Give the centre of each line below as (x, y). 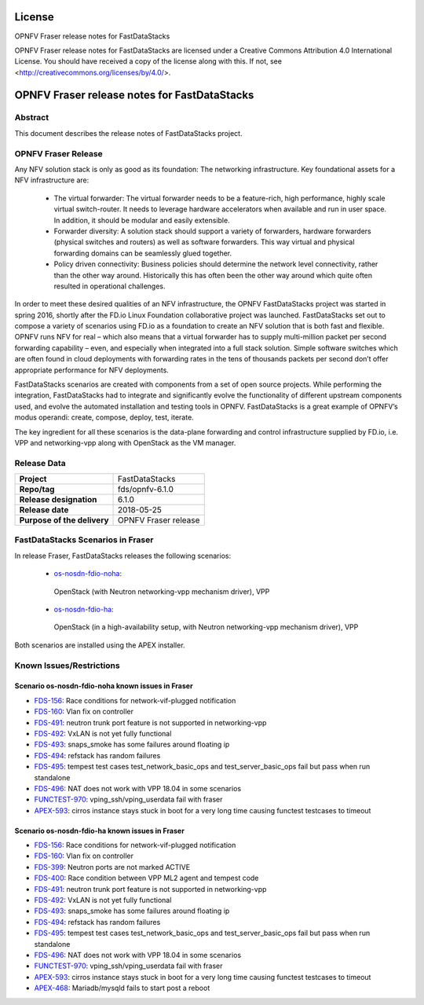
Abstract (32, 118)
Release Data (40, 463)
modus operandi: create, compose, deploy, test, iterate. (104, 417)
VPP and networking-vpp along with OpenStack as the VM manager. (125, 442)
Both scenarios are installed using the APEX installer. (100, 645)
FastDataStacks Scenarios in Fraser (84, 540)
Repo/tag (37, 490)
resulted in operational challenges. (110, 286)
